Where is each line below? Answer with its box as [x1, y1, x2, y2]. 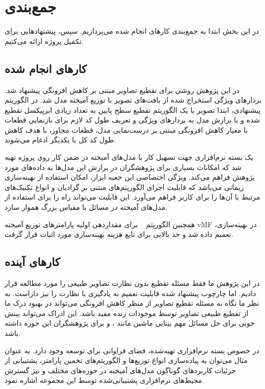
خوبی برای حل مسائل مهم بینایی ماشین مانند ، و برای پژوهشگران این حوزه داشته [5, 318, 255, 328]
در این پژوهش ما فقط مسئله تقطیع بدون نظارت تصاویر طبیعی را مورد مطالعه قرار [5, 278, 260, 288]
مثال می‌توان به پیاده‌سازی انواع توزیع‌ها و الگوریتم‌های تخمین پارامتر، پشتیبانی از [5, 355, 248, 366]
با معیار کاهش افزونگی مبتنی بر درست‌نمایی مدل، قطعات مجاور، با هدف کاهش [5, 124, 248, 135]
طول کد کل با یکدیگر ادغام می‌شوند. [5, 134, 116, 145]
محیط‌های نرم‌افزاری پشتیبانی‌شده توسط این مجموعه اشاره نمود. [5, 375, 204, 385]
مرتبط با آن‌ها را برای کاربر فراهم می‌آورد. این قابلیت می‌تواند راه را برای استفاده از [5, 191, 260, 202]
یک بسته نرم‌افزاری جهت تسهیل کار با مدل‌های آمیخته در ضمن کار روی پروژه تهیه [5, 152, 253, 162]
